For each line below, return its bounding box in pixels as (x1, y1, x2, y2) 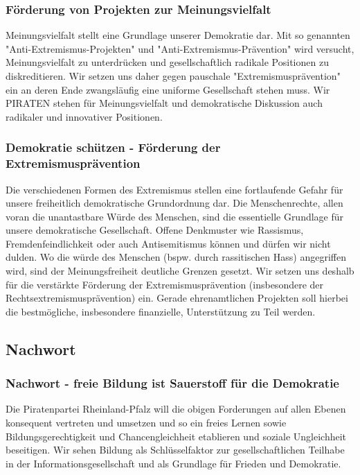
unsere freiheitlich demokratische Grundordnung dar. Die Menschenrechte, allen (6, 196, 343, 210)
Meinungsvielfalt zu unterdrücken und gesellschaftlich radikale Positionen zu (6, 55, 329, 69)
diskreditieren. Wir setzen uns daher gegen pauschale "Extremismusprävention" (6, 69, 341, 83)
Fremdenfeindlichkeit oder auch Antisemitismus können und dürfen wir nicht (6, 236, 331, 250)
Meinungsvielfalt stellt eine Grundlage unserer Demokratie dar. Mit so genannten (6, 28, 350, 42)
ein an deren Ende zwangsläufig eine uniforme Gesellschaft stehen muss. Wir (6, 82, 330, 96)
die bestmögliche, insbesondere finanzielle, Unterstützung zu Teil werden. (6, 304, 316, 318)
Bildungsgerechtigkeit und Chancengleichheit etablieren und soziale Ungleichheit (6, 429, 346, 443)
